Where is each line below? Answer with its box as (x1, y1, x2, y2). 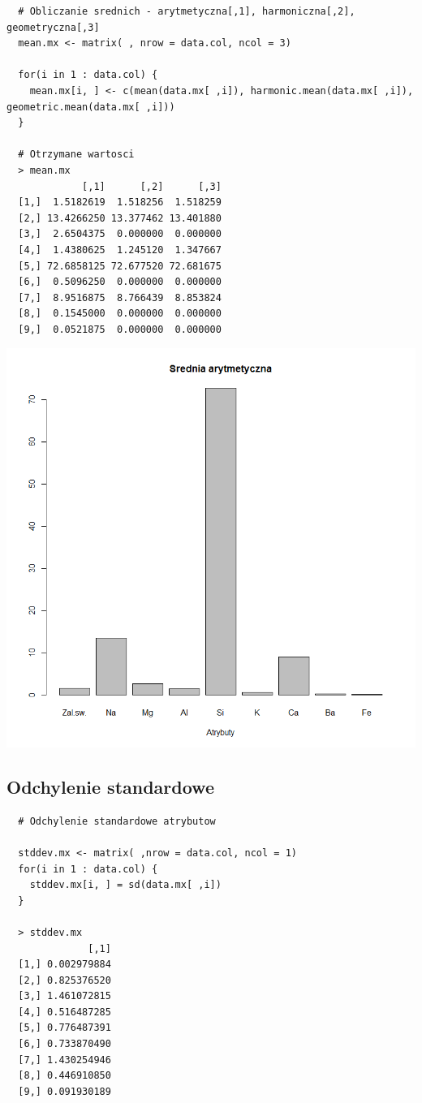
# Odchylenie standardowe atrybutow (18, 815, 216, 827)
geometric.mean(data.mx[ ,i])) (6, 101, 175, 113)
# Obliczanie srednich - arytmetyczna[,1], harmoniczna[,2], (18, 6, 355, 17)
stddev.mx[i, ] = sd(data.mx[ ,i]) (29, 879, 222, 891)
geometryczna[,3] (6, 21, 100, 33)
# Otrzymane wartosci (18, 149, 135, 161)
